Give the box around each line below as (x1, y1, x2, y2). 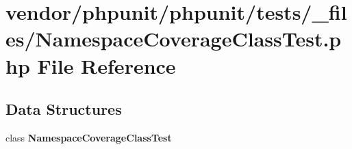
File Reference (37, 51, 176, 79)
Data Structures (5, 98, 122, 120)
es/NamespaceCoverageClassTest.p (5, 25, 342, 53)
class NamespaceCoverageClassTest (5, 130, 172, 144)
